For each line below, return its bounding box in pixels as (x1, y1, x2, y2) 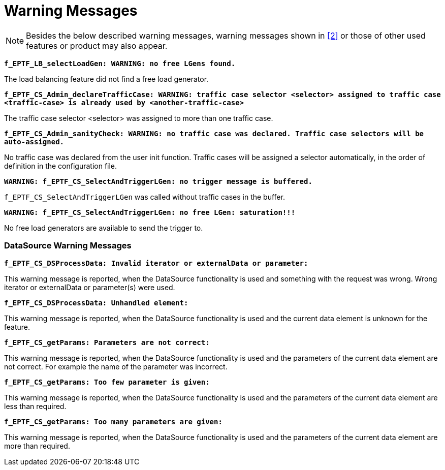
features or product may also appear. (26, 40, 168, 51)
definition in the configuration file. (4, 161, 117, 170)
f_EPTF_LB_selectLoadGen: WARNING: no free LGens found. (4, 59, 236, 68)
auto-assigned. (4, 137, 65, 146)
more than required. (4, 441, 70, 450)
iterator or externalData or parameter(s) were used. (4, 283, 175, 292)
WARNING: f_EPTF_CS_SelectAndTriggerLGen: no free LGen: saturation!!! (4, 208, 296, 216)
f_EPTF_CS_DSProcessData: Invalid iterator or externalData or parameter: (4, 259, 308, 267)
